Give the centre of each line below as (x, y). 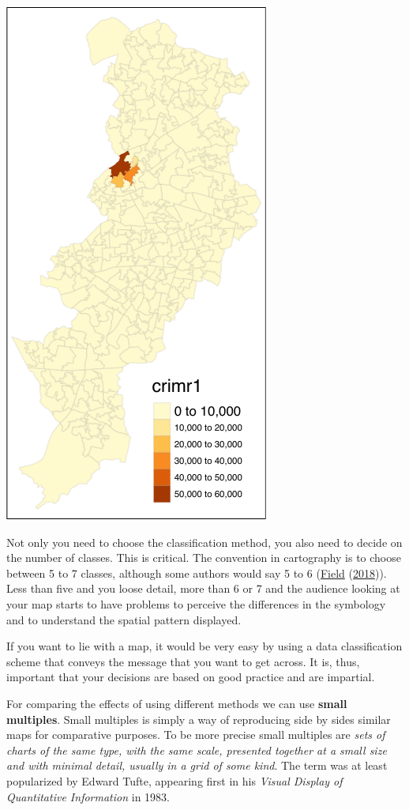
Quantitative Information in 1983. (88, 796)
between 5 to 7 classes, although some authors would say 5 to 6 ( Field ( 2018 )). (197, 573)
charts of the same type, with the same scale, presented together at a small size (197, 750)
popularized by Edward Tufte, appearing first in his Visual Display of (174, 780)
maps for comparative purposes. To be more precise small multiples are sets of (196, 735)
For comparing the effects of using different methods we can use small (177, 703)
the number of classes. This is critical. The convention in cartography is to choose (204, 558)
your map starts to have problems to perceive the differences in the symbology (196, 603)
